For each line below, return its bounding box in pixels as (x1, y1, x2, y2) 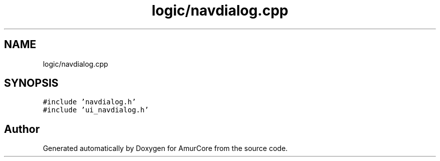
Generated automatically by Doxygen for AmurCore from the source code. (43, 144, 288, 153)
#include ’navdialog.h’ (43, 98, 136, 106)
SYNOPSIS (4, 77, 59, 90)
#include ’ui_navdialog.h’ (43, 106, 149, 114)
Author (4, 122, 40, 135)
